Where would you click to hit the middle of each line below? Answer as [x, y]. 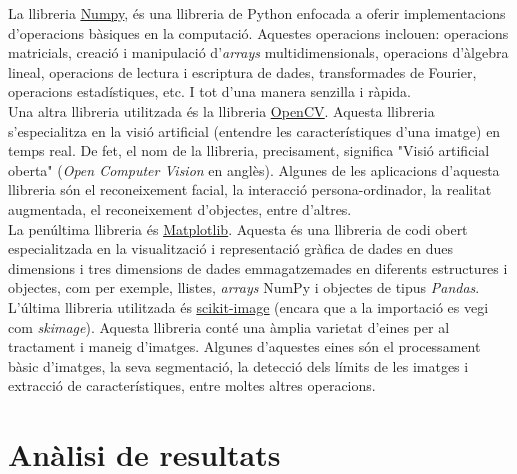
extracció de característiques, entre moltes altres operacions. [192, 385]
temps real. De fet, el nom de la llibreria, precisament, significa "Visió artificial [249, 150]
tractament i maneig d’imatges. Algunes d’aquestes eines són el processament [244, 346]
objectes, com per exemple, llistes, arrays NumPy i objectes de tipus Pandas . [244, 287]
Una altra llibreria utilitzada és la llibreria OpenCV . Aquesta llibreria [221, 110]
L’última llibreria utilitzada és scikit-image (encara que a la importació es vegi [248, 306]
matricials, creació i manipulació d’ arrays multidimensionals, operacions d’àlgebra [258, 52]
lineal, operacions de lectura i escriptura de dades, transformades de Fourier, [242, 71]
